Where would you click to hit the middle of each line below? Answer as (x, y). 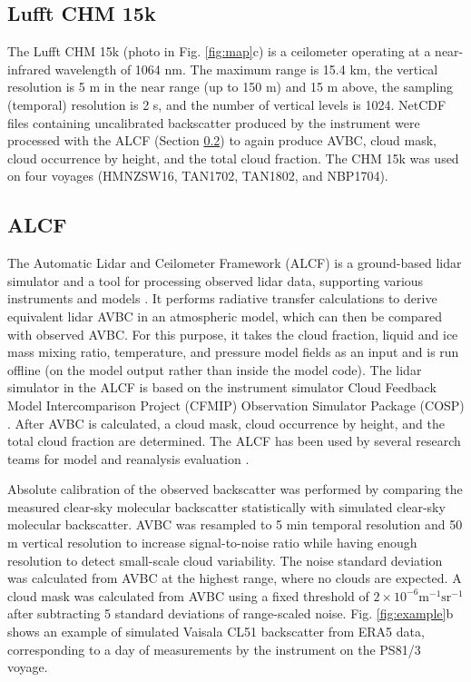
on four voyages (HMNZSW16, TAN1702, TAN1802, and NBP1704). (198, 176)
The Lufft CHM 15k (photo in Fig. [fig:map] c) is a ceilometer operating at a (219, 51)
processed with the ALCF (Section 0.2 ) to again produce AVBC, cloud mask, (222, 140)
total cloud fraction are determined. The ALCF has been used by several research (234, 441)
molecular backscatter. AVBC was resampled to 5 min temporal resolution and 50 (235, 524)
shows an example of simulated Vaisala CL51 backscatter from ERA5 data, (216, 632)
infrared (29, 69)
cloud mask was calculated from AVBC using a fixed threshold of (188, 595)
